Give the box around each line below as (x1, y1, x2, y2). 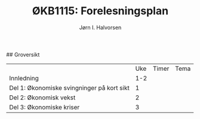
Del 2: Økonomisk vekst (9, 93, 76, 102)
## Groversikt (6, 51, 40, 58)
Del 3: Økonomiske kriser (9, 103, 80, 111)
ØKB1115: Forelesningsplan (32, 4, 169, 18)
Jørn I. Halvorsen (79, 24, 122, 31)
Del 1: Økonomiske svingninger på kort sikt (9, 83, 130, 92)
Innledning (9, 74, 39, 82)
